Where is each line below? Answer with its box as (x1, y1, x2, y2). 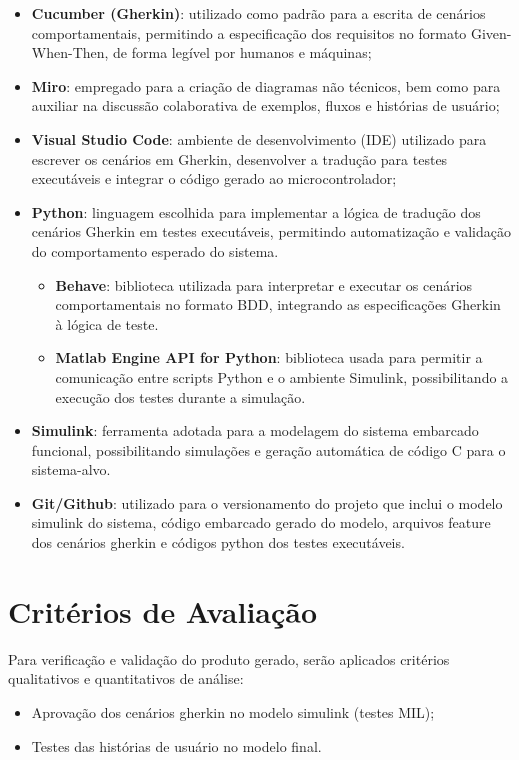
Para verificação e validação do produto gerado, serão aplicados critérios (8, 648, 450, 669)
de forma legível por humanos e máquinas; (113, 42, 372, 63)
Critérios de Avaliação (8, 590, 318, 631)
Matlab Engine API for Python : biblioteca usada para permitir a (55, 347, 483, 368)
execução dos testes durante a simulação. (55, 386, 306, 407)
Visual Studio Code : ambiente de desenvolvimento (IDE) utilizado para (31, 128, 487, 149)
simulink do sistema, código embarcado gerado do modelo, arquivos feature (31, 512, 491, 533)
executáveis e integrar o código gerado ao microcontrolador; (31, 168, 397, 189)
